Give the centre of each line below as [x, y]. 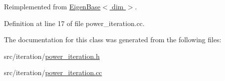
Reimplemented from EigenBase [52, 6]
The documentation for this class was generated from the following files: [113, 40]
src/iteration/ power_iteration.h [52, 56]
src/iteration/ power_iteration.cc [53, 72]
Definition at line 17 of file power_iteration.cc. [74, 23]
